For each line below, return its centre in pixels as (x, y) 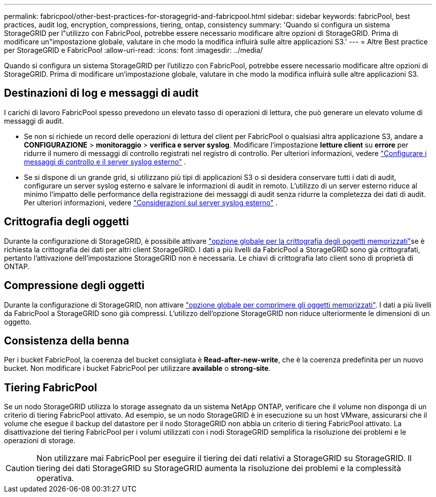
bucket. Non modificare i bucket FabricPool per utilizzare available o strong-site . (137, 368)
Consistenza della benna (67, 340)
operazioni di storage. (40, 441)
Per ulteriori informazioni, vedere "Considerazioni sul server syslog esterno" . (151, 202)
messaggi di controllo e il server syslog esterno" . (105, 162)
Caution (20, 468)
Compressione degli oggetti (74, 286)
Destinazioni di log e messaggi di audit (101, 93)
